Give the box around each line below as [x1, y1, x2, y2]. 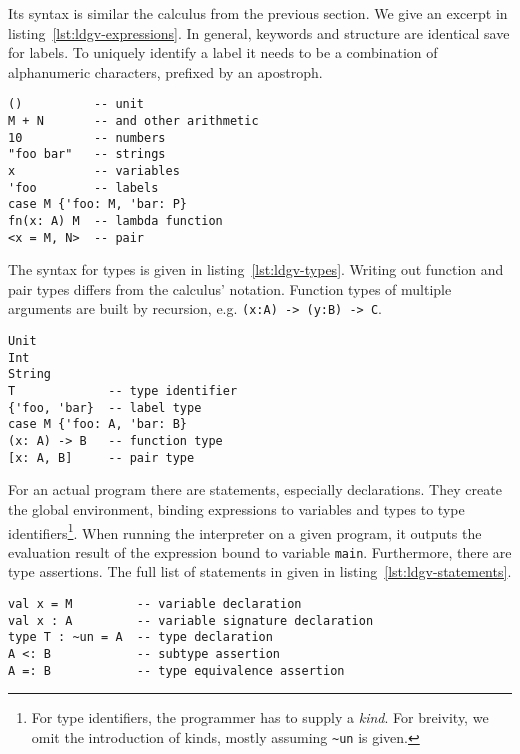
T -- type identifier [8, 384, 238, 399]
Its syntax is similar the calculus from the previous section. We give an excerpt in [8, 3, 508, 23]
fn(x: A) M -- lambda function [8, 213, 223, 228]
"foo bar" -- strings [8, 147, 166, 162]
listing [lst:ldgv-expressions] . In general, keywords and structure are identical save [8, 22, 510, 43]
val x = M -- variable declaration [8, 597, 302, 612]
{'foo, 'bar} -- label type [8, 400, 202, 415]
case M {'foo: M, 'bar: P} [8, 197, 187, 212]
